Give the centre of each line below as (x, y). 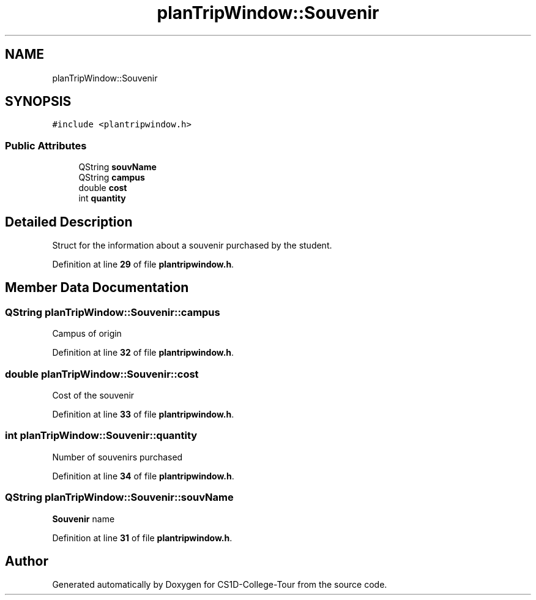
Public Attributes (46, 145)
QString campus (112, 178)
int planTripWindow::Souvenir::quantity (101, 436)
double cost (103, 188)
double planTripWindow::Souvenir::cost (102, 374)
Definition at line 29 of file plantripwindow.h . (143, 264)
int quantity (102, 198)
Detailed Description (69, 222)
